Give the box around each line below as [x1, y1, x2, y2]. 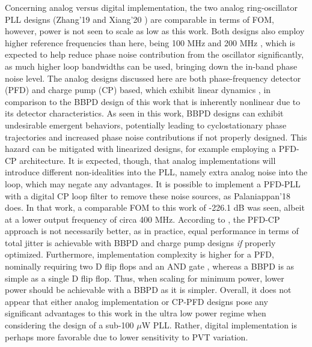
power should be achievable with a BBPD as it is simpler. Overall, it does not [5, 283, 292, 296]
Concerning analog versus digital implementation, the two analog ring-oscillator [5, 1, 298, 13]
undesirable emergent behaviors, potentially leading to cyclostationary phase [5, 118, 287, 131]
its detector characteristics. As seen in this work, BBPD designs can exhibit [5, 107, 284, 119]
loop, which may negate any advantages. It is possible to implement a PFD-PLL [5, 177, 301, 190]
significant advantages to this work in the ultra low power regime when [5, 307, 266, 319]
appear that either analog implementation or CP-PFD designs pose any [5, 295, 268, 307]
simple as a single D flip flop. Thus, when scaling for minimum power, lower [5, 271, 284, 284]
